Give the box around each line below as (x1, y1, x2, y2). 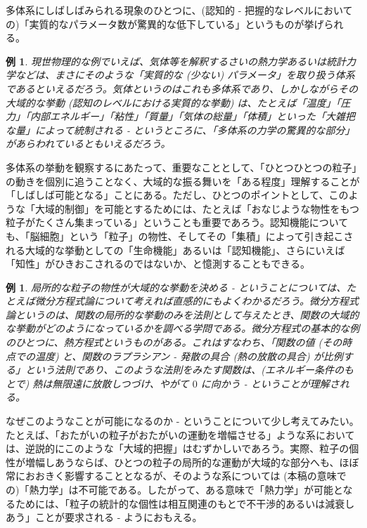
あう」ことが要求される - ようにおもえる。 (6, 510, 202, 524)
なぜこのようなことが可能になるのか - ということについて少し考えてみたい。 (6, 414, 359, 428)
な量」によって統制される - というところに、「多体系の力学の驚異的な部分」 (6, 122, 355, 137)
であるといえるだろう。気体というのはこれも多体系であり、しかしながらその (6, 81, 359, 95)
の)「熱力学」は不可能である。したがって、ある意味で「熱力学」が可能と (6, 482, 343, 496)
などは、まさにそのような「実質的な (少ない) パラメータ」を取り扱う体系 (15, 67, 355, 82)
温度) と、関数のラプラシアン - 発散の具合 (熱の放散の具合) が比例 (34, 348, 343, 363)
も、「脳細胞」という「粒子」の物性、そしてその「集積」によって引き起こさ (6, 228, 354, 243)
